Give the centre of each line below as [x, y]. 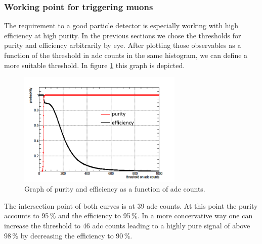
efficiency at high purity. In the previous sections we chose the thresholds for [123, 35]
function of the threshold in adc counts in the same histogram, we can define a [126, 55]
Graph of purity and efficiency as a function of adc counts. [115, 189]
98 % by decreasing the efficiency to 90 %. [68, 235]
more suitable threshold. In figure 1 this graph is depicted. [95, 65]
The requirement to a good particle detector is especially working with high [121, 25]
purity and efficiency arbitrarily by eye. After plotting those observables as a [123, 45]
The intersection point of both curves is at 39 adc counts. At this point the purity [131, 205]
